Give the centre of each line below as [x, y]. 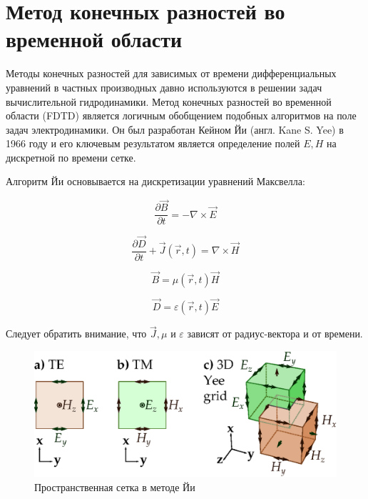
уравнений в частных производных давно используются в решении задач [164, 87]
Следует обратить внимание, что [76, 334]
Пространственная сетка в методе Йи [115, 486]
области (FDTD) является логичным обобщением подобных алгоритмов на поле [181, 115]
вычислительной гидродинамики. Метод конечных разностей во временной [169, 101]
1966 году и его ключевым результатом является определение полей [153, 143]
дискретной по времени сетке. [71, 157]
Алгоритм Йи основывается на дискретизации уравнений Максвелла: [155, 181]
